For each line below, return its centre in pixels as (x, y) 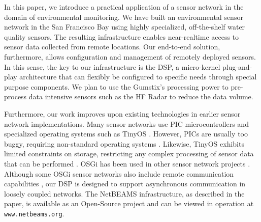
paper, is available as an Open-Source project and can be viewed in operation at (129, 203)
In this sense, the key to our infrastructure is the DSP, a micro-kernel (112, 66)
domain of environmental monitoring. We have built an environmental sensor (124, 17)
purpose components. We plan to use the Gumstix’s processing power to (116, 86)
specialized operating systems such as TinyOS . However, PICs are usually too (126, 134)
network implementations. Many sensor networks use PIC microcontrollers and (126, 123)
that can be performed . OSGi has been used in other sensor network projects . (127, 163)
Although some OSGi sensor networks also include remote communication (119, 173)
